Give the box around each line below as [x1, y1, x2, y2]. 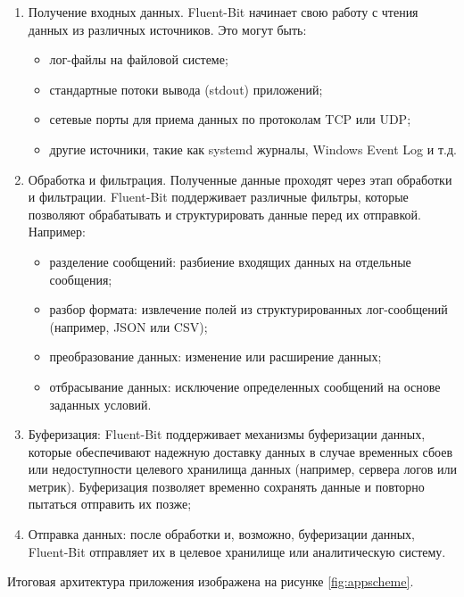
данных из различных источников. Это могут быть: [28, 20, 307, 38]
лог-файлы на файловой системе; [49, 50, 228, 69]
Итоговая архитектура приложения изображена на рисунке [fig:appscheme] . [7, 572, 414, 591]
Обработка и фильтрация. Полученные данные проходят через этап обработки [28, 170, 452, 188]
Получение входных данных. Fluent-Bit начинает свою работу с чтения [28, 3, 418, 21]
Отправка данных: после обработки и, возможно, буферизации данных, [28, 525, 415, 543]
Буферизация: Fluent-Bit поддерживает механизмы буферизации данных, [28, 425, 426, 444]
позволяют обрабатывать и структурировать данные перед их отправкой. [28, 204, 421, 223]
